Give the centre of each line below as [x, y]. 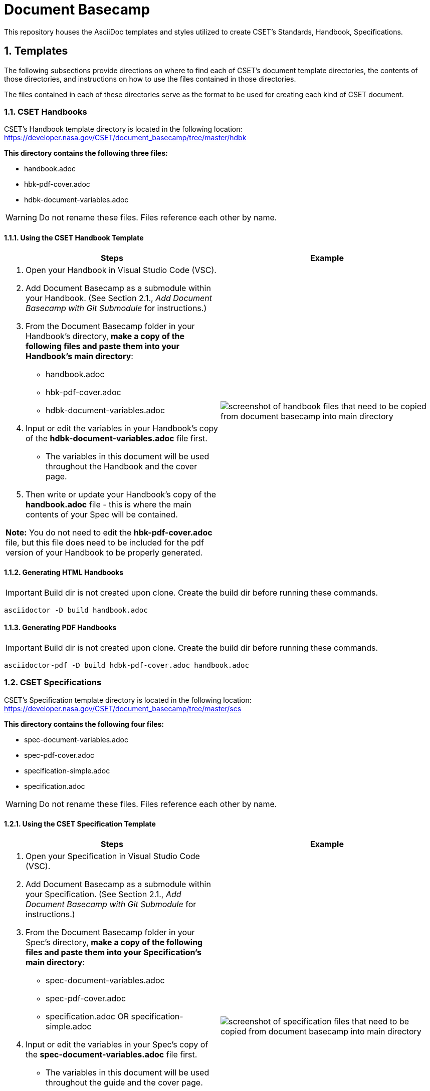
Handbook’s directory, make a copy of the [105, 336]
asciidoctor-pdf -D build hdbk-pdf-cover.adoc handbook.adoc [127, 665]
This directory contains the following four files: [84, 724]
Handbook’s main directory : [79, 356]
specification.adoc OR [87, 1016]
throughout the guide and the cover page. [124, 1082]
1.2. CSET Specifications [53, 683]
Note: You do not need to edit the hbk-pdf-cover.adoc [109, 532]
